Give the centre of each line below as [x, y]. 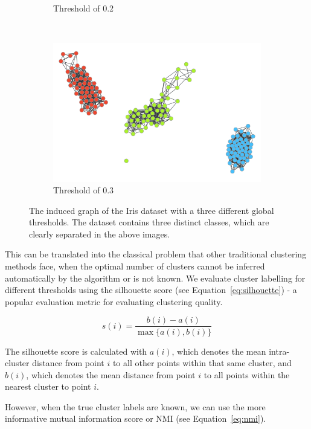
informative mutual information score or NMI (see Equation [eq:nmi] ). [136, 418]
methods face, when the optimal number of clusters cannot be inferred [135, 266]
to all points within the [247, 374]
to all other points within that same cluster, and [202, 363]
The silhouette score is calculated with [76, 351]
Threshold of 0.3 [84, 190]
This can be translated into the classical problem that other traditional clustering [156, 254]
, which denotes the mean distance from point [111, 374]
